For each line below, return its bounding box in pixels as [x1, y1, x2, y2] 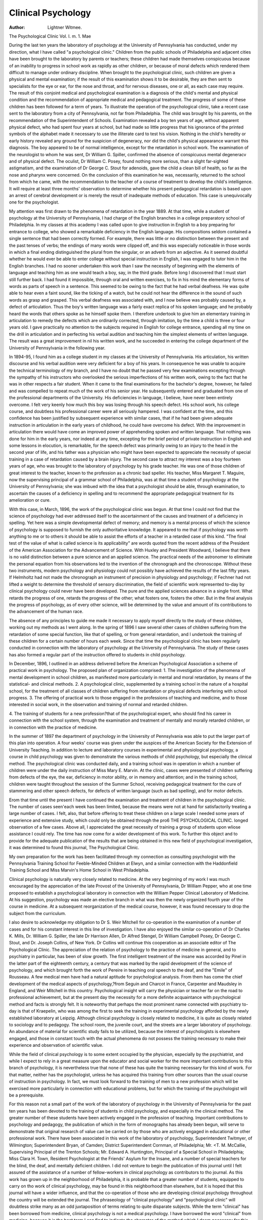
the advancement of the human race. [9, 609, 84, 614]
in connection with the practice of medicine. [9, 724, 97, 730]
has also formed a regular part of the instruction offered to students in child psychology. [9, 651, 186, 657]
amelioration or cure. [9, 497, 51, 503]
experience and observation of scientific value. [9, 1042, 104, 1048]
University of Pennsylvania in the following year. [9, 345, 106, 351]
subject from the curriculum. [9, 910, 66, 916]
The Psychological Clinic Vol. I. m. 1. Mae [9, 33, 91, 39]
